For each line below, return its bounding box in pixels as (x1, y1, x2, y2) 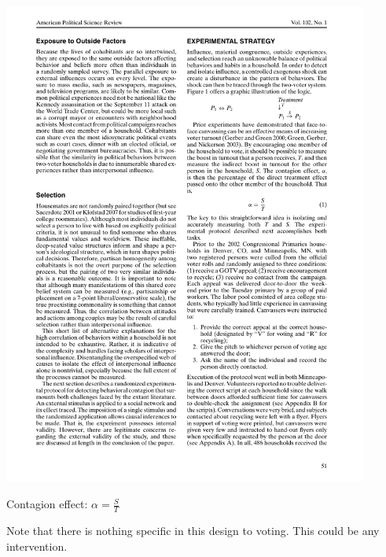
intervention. (6, 537, 68, 554)
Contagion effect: (6, 496, 88, 512)
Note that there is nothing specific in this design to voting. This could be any (6, 522, 380, 539)
